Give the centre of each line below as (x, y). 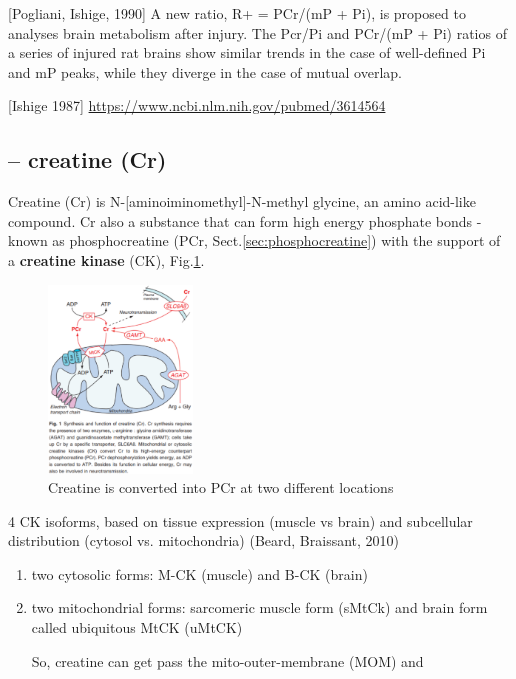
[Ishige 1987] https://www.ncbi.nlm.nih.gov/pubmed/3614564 (197, 105)
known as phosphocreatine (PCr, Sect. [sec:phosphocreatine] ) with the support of (254, 240)
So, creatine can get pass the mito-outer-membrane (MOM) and (227, 660)
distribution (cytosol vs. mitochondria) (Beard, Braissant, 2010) (204, 540)
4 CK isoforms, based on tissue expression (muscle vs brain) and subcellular (240, 520)
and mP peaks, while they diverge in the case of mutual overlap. (205, 71)
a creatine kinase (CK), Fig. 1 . (106, 259)
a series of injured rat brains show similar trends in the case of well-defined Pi (247, 52)
